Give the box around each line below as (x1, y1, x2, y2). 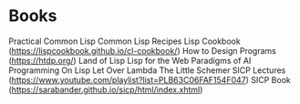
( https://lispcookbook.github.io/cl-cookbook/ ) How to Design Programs (8, 45, 277, 56)
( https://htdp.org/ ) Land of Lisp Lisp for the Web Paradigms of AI (8, 55, 252, 66)
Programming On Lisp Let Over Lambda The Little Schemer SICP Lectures (8, 65, 286, 76)
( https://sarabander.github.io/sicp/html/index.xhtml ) (8, 84, 203, 95)
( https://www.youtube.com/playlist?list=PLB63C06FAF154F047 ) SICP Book (8, 74, 291, 85)
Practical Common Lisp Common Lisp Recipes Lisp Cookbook (8, 36, 241, 47)
